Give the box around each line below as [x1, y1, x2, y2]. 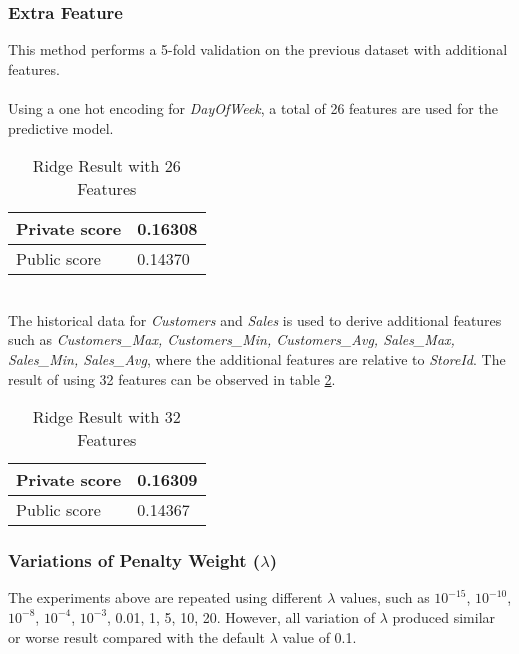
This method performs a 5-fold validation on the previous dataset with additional [8, 39, 508, 60]
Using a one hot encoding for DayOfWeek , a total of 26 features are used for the [8, 98, 498, 118]
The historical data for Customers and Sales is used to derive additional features [8, 309, 502, 330]
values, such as [340, 587, 430, 608]
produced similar [392, 606, 496, 627]
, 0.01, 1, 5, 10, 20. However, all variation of [107, 606, 376, 627]
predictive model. [8, 117, 114, 138]
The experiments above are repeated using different [8, 587, 323, 608]
